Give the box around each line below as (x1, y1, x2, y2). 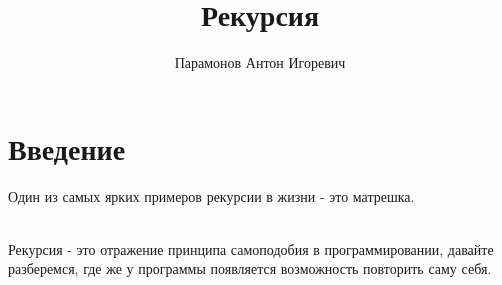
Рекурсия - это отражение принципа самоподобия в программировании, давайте (8, 238, 494, 259)
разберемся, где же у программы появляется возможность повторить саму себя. (8, 258, 492, 279)
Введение (8, 127, 126, 168)
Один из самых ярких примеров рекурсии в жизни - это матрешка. (8, 185, 415, 206)
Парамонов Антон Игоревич (174, 52, 346, 73)
